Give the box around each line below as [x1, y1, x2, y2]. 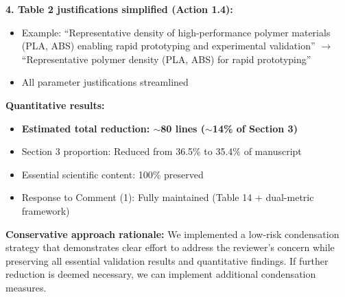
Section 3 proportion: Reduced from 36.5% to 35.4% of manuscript [21, 144, 302, 158]
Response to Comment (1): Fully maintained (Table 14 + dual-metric [21, 190, 314, 204]
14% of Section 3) [212, 121, 298, 135]
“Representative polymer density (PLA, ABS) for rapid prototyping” [21, 51, 311, 66]
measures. [5, 280, 47, 294]
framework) [21, 203, 70, 217]
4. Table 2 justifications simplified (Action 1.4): [5, 2, 233, 16]
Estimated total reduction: [21, 121, 150, 135]
